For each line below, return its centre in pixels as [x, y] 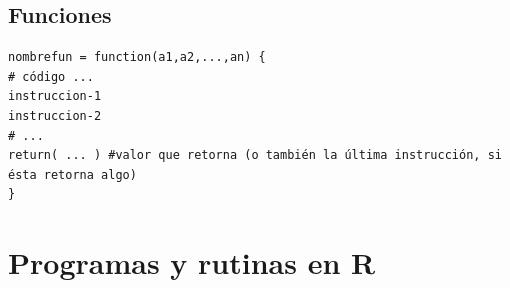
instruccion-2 [55, 115]
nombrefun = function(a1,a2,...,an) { [137, 57]
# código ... [51, 76]
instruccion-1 [55, 96]
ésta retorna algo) [72, 174]
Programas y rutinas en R [192, 262]
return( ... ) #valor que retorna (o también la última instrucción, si [255, 155]
